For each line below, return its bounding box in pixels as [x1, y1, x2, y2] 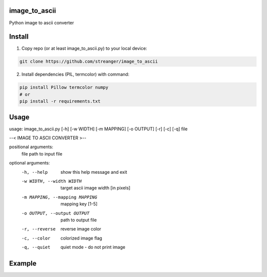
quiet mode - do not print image [60, 244, 126, 250]
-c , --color [21, 235, 50, 241]
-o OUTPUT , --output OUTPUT [21, 210, 90, 216]
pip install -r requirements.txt [19, 99, 101, 104]
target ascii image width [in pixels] [60, 185, 131, 191]
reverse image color [60, 226, 101, 232]
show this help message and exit [60, 169, 127, 175]
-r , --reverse [21, 226, 56, 232]
